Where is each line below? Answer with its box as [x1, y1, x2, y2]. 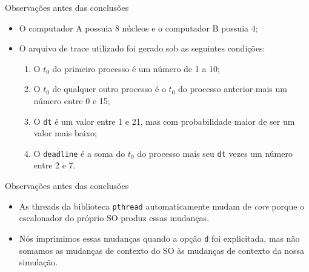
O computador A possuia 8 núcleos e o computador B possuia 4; [19, 21, 258, 34]
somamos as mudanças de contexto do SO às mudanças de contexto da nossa [19, 244, 305, 256]
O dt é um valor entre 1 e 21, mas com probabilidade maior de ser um [33, 114, 295, 127]
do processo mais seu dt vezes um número [137, 147, 293, 159]
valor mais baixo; [33, 127, 97, 139]
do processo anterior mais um [178, 82, 287, 95]
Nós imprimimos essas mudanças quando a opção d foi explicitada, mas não [19, 231, 300, 244]
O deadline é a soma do [33, 147, 125, 159]
